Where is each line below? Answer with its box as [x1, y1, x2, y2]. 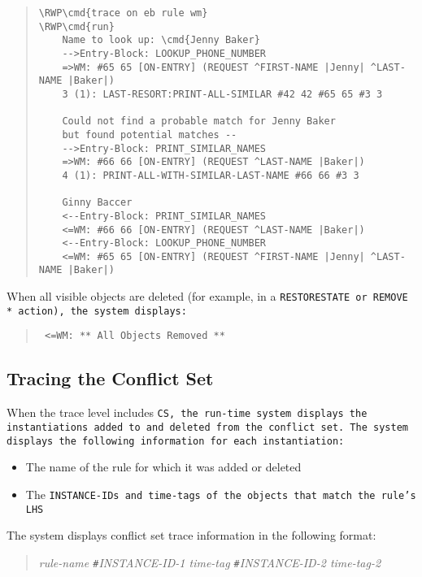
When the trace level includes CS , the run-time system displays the [7, 404, 368, 421]
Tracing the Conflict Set [7, 366, 214, 391]
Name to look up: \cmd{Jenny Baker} [62, 34, 260, 46]
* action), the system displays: [7, 305, 187, 317]
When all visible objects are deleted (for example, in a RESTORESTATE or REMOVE [7, 288, 408, 305]
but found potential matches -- [62, 128, 237, 141]
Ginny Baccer [62, 197, 133, 209]
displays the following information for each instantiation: [7, 435, 345, 447]
